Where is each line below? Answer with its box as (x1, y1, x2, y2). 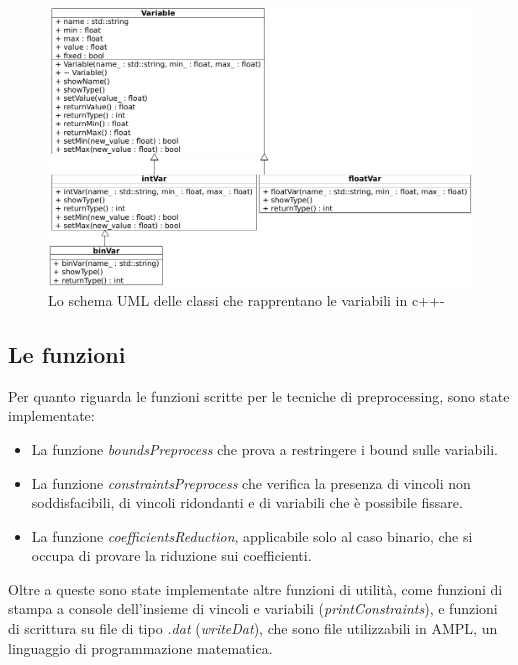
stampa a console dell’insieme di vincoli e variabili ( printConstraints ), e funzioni (8, 598, 498, 619)
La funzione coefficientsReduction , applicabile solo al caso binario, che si (31, 525, 473, 546)
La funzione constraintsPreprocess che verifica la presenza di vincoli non (31, 472, 471, 493)
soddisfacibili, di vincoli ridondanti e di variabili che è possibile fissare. (31, 492, 463, 513)
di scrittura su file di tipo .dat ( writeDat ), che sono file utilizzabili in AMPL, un (8, 618, 498, 639)
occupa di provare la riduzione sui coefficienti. (31, 545, 312, 566)
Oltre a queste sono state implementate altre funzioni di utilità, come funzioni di (8, 578, 503, 599)
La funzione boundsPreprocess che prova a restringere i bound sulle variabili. (31, 438, 498, 459)
